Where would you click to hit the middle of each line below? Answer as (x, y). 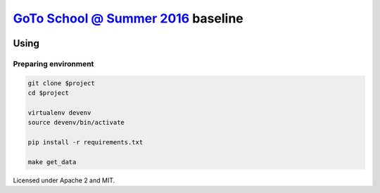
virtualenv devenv (59, 112)
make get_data (52, 162)
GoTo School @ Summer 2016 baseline (128, 18)
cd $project (49, 93)
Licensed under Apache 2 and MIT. (64, 180)
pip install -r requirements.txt (85, 142)
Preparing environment (53, 63)
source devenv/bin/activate (76, 123)
